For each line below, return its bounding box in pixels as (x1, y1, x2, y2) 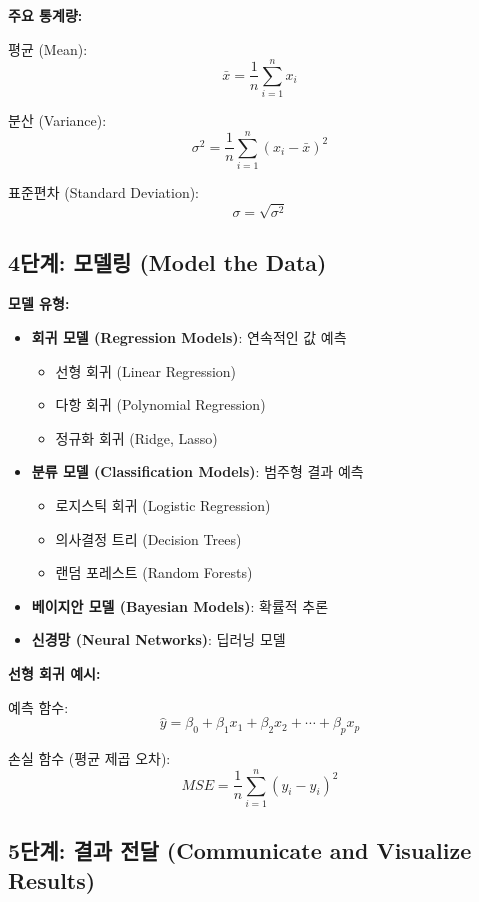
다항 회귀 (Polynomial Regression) (55, 394, 266, 415)
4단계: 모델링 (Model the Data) (8, 246, 327, 277)
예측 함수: (8, 696, 69, 717)
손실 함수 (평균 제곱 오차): (8, 748, 171, 769)
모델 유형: (8, 293, 70, 314)
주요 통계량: (8, 5, 83, 25)
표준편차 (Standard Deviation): (8, 182, 200, 203)
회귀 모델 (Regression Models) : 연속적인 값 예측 (31, 326, 347, 347)
